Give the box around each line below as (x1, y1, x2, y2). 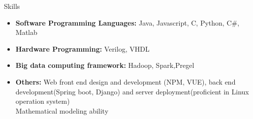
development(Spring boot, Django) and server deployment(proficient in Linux (15, 86, 249, 96)
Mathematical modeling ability (15, 105, 109, 116)
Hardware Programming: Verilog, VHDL (15, 43, 150, 54)
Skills (4, 1, 20, 11)
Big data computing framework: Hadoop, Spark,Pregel (15, 60, 194, 70)
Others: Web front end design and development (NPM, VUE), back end (15, 76, 236, 87)
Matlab (15, 27, 37, 37)
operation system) (15, 96, 70, 106)
